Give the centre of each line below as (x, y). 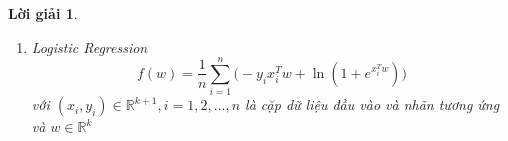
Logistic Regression (89, 46)
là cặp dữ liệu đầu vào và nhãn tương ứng (372, 104)
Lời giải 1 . (43, 13)
